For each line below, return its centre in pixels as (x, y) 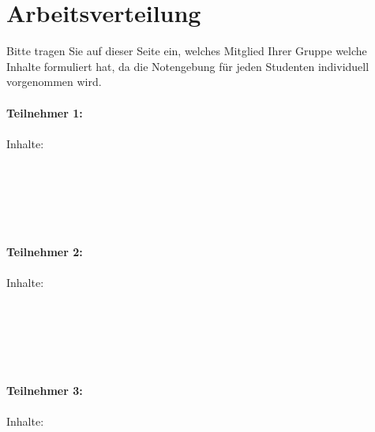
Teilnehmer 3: (45, 391)
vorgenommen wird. (54, 82)
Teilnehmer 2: (45, 251)
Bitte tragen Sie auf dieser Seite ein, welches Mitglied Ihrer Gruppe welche (187, 51)
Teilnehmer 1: (45, 112)
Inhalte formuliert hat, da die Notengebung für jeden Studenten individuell (188, 66)
